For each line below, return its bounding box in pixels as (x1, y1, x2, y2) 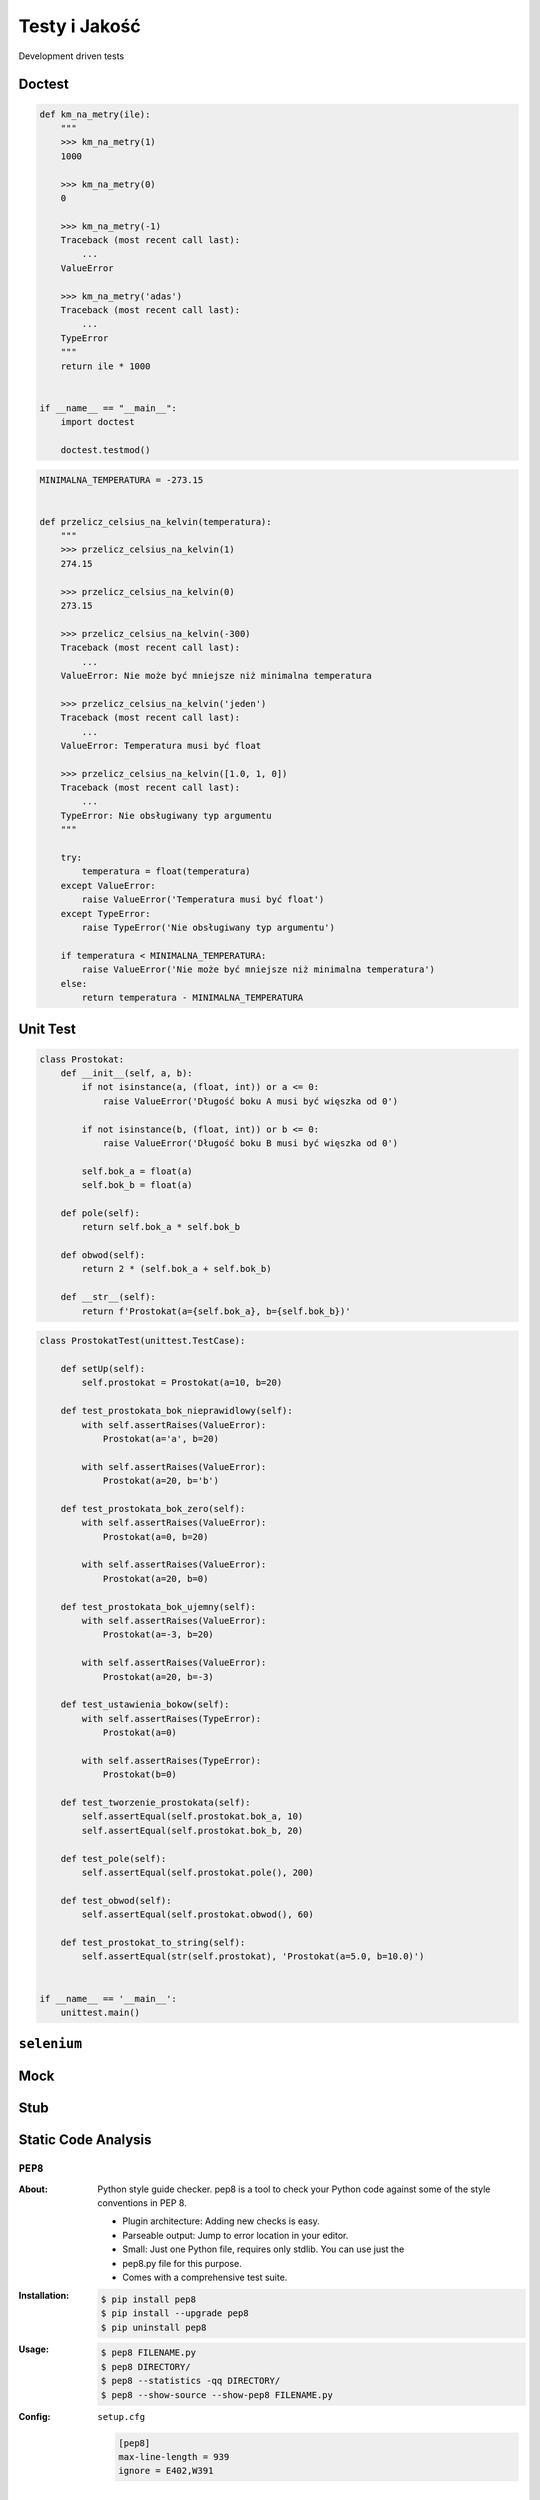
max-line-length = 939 (118, 2451, 230, 2462)
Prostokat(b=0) (102, 1769, 177, 1780)
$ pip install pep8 (100, 2294, 197, 2305)
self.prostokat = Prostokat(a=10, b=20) (81, 1377, 283, 1389)
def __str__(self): (60, 1291, 157, 1303)
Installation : (18, 2290, 70, 2302)
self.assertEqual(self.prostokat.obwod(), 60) (81, 1909, 314, 1920)
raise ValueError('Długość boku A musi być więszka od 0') (102, 1095, 399, 1107)
